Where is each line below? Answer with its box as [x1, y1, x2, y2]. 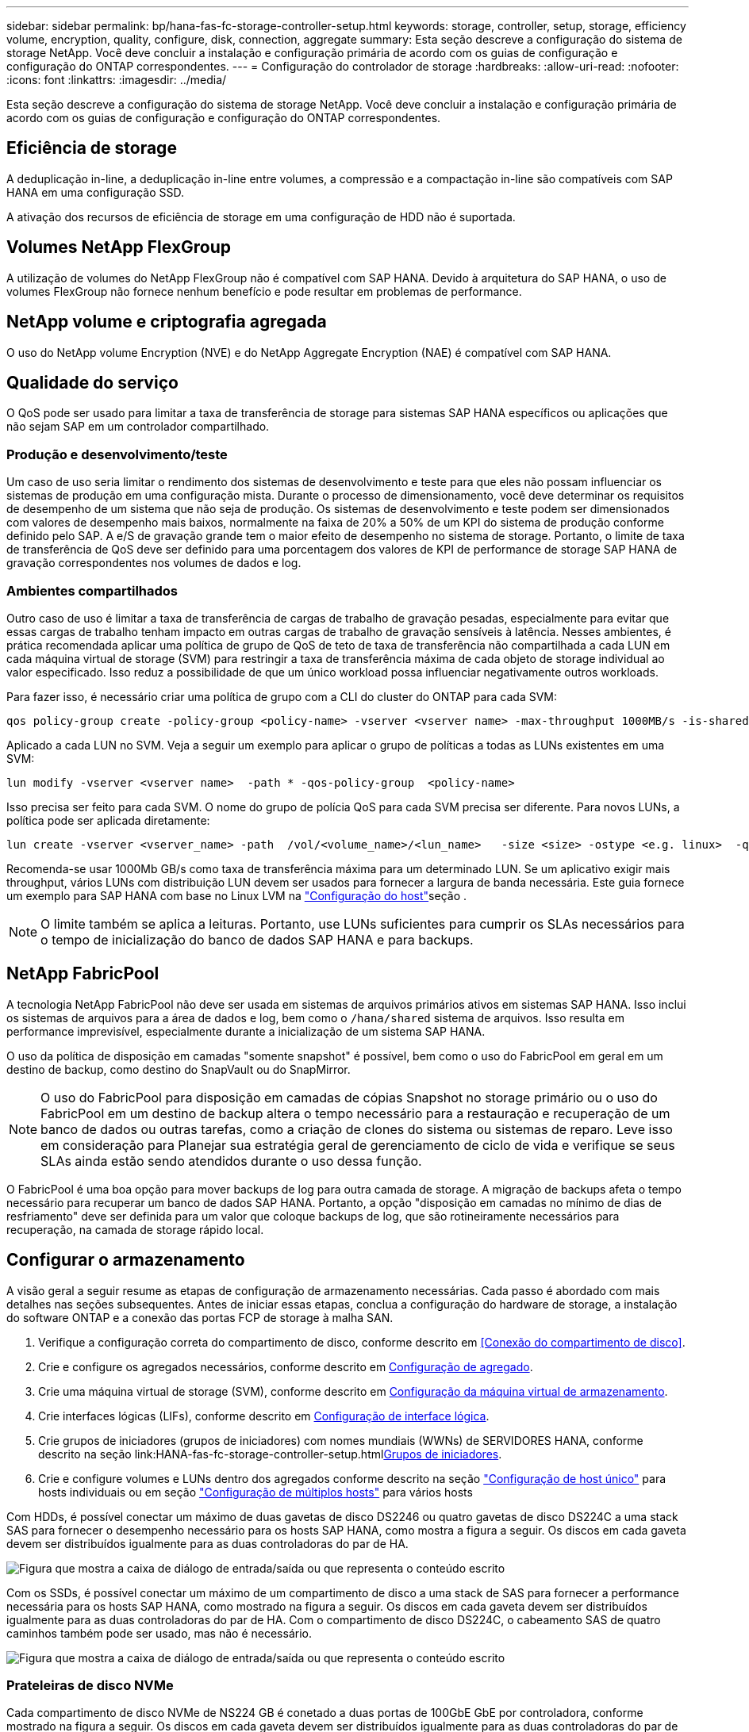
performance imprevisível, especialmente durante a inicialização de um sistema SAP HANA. [6, 1024, 486, 1038]
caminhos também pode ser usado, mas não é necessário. [6, 1626, 312, 1640]
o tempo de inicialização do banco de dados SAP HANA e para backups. [40, 931, 474, 948]
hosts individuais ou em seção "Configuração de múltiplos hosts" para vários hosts [38, 1485, 473, 1499]
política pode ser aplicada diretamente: [6, 813, 210, 827]
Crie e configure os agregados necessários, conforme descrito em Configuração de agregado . [38, 1359, 533, 1374]
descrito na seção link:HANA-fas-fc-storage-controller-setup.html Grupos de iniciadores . [38, 1447, 502, 1461]
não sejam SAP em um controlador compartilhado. [6, 420, 270, 434]
